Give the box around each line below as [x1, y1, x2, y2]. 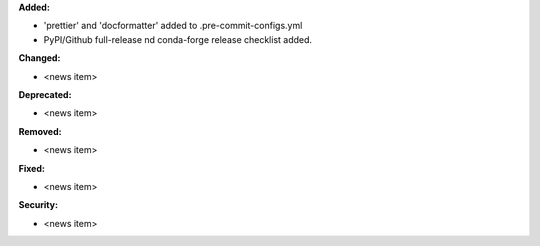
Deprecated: [18, 88, 72, 100]
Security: [18, 199, 59, 211]
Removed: [18, 125, 62, 137]
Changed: [18, 52, 61, 64]
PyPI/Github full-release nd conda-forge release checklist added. [43, 33, 313, 45]
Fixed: [18, 162, 45, 174]
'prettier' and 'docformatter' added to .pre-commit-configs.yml [43, 20, 303, 32]
